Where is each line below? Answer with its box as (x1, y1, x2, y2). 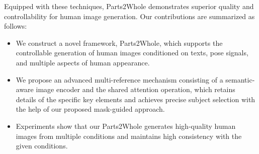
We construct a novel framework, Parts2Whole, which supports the (16, 37, 223, 48)
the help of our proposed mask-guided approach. (16, 104, 165, 114)
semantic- (225, 74, 255, 85)
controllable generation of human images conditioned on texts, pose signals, (16, 47, 248, 58)
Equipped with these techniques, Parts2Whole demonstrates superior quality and (4, 1, 254, 11)
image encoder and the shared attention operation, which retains (36, 84, 235, 95)
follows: (4, 21, 27, 31)
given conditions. (16, 140, 68, 151)
